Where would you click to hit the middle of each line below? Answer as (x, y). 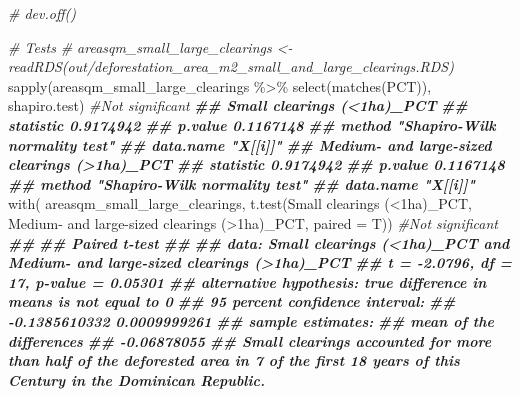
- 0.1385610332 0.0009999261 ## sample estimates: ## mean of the (251, 320)
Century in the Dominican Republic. (136, 379)
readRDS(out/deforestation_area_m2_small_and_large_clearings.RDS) (231, 66)
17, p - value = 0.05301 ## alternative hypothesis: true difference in (247, 281)
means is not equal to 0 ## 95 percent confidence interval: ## (232, 301)
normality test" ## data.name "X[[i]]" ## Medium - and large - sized (250, 144)
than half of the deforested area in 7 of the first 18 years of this (234, 360)
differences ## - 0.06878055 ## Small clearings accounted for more (250, 340)
